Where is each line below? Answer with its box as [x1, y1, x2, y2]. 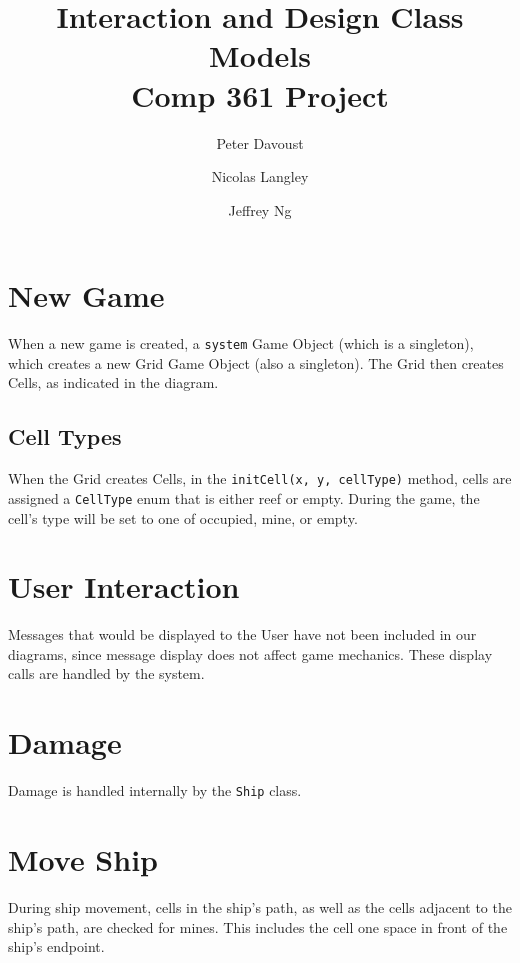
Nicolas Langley [211, 166, 309, 187]
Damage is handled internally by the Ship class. [8, 780, 302, 801]
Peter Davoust [216, 132, 304, 153]
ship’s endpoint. [8, 936, 105, 957]
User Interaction [8, 566, 240, 607]
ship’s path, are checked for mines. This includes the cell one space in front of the [8, 916, 508, 937]
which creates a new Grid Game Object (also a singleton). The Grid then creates [8, 352, 504, 373]
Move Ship [8, 839, 158, 880]
